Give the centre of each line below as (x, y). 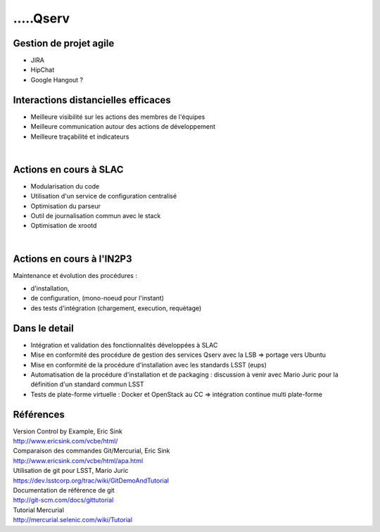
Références (39, 414)
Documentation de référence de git (64, 490)
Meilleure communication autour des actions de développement (123, 127)
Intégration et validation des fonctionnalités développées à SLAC (124, 345)
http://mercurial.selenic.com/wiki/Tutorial (73, 520)
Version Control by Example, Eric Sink (68, 431)
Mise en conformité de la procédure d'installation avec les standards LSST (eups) (148, 365)
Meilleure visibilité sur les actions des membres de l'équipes (118, 117)
